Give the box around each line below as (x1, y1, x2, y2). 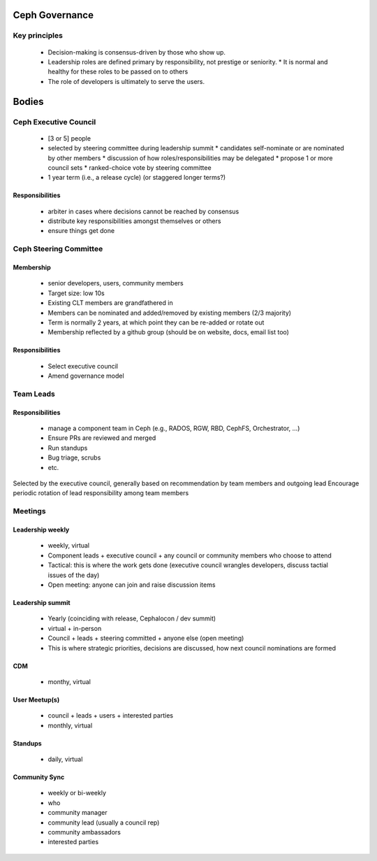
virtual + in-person (47, 624, 102, 632)
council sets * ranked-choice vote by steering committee (47, 163, 212, 171)
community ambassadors (47, 828, 121, 837)
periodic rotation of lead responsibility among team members (13, 489, 189, 497)
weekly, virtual (47, 541, 90, 550)
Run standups (47, 443, 88, 452)
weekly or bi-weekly (47, 789, 107, 797)
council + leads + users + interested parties (47, 711, 174, 720)
